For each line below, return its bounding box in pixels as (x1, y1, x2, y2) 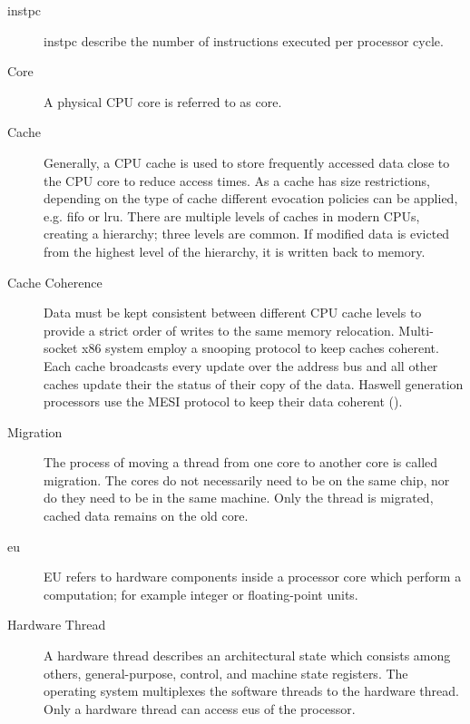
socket (44, 338, 78, 357)
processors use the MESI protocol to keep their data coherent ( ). (44, 392, 403, 411)
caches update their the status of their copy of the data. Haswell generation (44, 374, 464, 393)
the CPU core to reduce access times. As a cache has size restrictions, (44, 171, 430, 190)
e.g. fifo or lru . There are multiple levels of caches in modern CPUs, (44, 206, 420, 225)
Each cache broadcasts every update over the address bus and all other (44, 356, 438, 375)
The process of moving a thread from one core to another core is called (44, 453, 438, 472)
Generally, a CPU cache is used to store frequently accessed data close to (44, 152, 450, 171)
